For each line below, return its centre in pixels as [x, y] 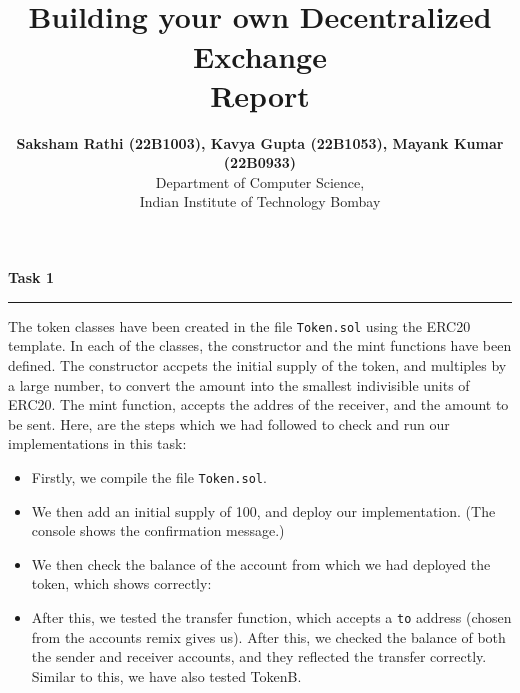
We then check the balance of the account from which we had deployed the [261, 563]
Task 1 [31, 277]
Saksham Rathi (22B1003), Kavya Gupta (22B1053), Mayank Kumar [260, 142]
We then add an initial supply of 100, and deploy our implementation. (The [263, 510]
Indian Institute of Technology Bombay [260, 201]
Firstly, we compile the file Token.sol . [149, 476]
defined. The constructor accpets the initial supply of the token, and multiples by [257, 364]
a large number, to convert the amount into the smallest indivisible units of [239, 384]
